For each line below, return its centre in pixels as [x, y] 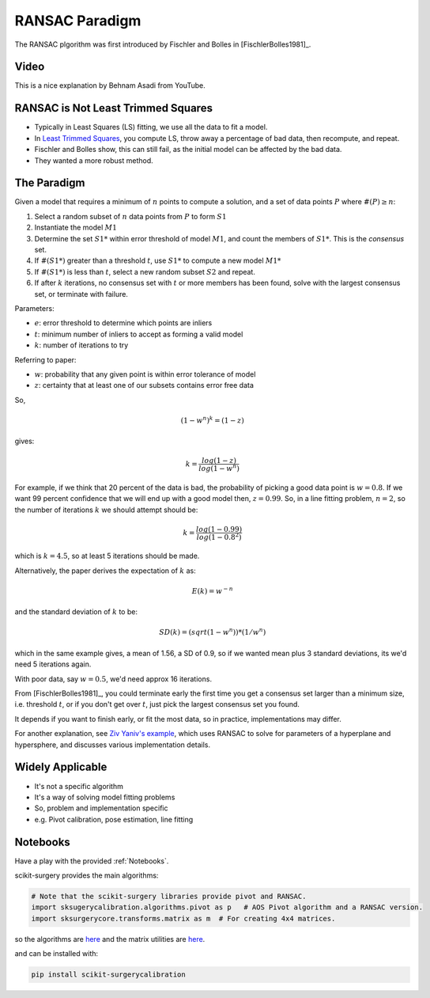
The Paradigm [50, 183]
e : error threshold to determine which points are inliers [123, 323]
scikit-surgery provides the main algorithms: [87, 875]
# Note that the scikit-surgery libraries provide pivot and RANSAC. [169, 896]
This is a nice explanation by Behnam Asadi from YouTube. [110, 85]
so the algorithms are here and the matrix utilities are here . [110, 939]
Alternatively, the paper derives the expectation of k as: [106, 571]
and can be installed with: [57, 954]
